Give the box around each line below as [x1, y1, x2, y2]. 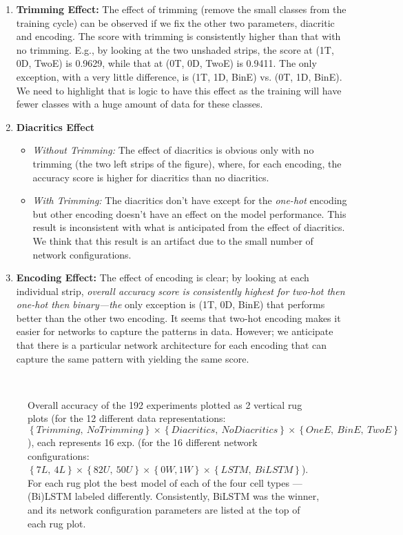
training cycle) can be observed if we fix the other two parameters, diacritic [16, 15, 335, 30]
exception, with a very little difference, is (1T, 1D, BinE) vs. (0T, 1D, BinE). [16, 69, 342, 83]
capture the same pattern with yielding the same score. [16, 351, 249, 365]
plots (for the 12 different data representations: [28, 411, 226, 425]
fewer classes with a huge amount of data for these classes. [16, 97, 263, 111]
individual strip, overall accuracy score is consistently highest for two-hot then [16, 283, 345, 298]
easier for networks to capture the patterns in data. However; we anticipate [16, 324, 333, 339]
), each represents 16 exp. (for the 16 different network [28, 435, 258, 450]
